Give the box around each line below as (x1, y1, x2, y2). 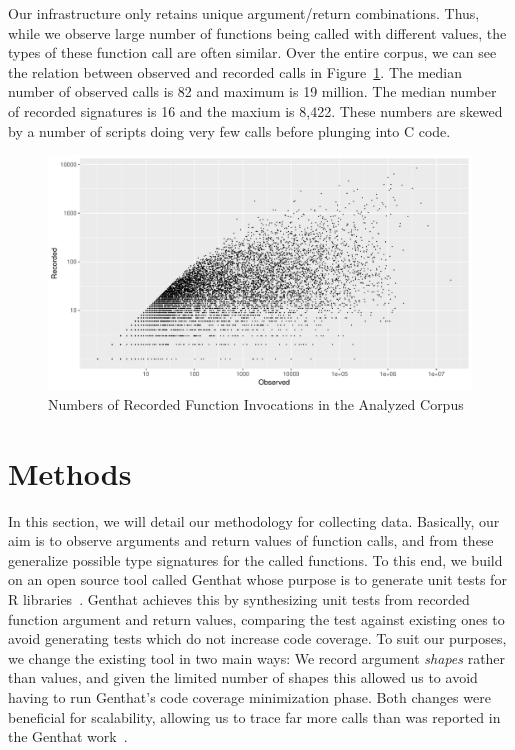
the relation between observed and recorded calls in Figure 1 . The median (8, 61, 462, 82)
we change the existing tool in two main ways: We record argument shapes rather (8, 647, 506, 668)
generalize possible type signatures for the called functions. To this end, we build (8, 549, 503, 570)
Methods (8, 452, 132, 493)
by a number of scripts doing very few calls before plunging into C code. (8, 120, 451, 141)
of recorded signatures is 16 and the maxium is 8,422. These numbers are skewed (8, 100, 503, 121)
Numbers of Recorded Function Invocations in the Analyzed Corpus (48, 393, 464, 414)
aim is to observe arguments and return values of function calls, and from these (8, 530, 494, 551)
